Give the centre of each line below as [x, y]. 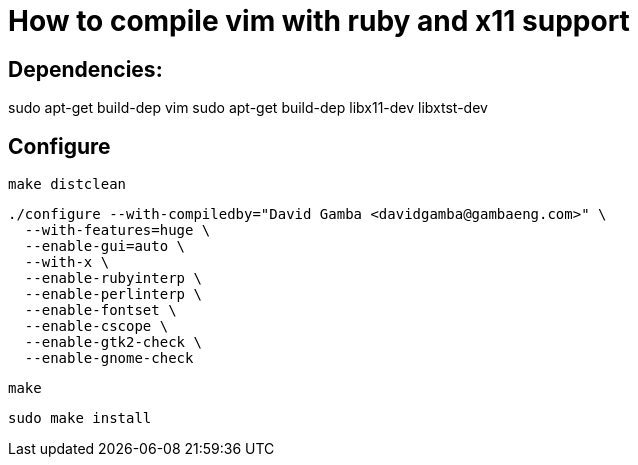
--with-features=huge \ [117, 230]
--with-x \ [67, 262]
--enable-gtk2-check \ [113, 342]
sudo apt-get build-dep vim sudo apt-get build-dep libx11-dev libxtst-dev [248, 108]
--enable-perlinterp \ [113, 294]
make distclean [67, 184]
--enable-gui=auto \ [105, 246]
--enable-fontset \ [100, 310]
